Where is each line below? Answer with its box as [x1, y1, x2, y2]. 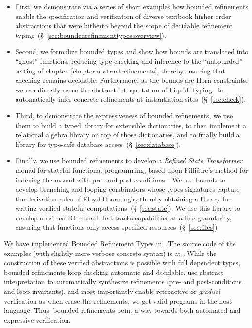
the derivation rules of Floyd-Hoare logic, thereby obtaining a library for [15, 193, 231, 203]
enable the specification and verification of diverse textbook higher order [15, 11, 231, 21]
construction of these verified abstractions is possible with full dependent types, [4, 257, 240, 268]
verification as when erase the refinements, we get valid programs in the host [4, 295, 232, 306]
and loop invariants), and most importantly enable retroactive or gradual [4, 286, 220, 296]
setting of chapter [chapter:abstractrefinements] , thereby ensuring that [15, 65, 226, 75]
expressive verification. [4, 314, 71, 325]
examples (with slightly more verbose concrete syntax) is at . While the [4, 248, 217, 258]
